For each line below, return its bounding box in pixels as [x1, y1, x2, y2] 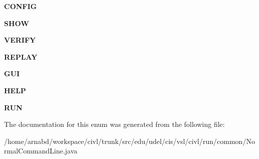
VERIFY [4, 35, 36, 45]
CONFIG [4, 1, 37, 11]
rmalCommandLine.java [4, 145, 78, 156]
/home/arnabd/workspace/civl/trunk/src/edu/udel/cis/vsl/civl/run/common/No [4, 135, 255, 146]
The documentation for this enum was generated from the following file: [4, 119, 225, 129]
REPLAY [4, 51, 38, 62]
